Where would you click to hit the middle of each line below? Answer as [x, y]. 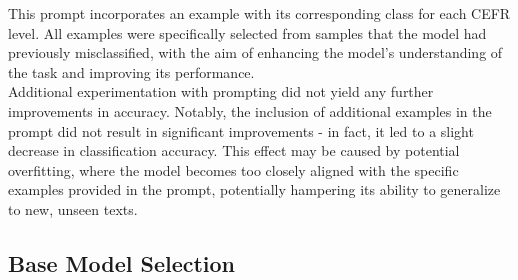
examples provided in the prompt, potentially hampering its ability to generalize [254, 189]
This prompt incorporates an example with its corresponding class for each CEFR [259, 13]
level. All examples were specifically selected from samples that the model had [247, 32]
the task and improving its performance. [131, 71]
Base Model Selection [122, 262]
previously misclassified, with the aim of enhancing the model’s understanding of [255, 52]
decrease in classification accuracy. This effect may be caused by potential [234, 150]
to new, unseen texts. [73, 208]
